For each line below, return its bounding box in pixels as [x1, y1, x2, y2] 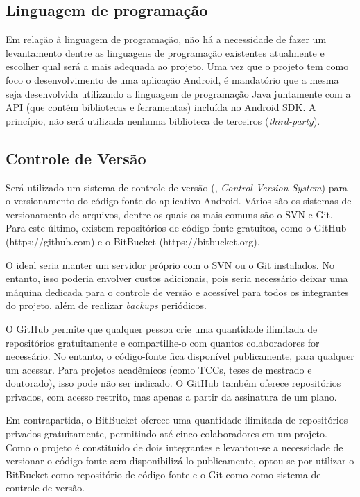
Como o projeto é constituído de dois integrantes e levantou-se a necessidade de [6, 439, 343, 454]
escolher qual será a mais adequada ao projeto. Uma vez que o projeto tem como [6, 59, 349, 73]
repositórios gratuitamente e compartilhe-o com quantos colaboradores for [6, 335, 320, 349]
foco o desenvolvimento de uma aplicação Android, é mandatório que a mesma [6, 72, 339, 87]
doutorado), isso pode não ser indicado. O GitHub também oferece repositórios [6, 376, 341, 390]
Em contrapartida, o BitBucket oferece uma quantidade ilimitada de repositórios [6, 412, 348, 427]
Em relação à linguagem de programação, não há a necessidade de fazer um [6, 32, 327, 46]
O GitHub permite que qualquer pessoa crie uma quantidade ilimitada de [6, 321, 318, 335]
